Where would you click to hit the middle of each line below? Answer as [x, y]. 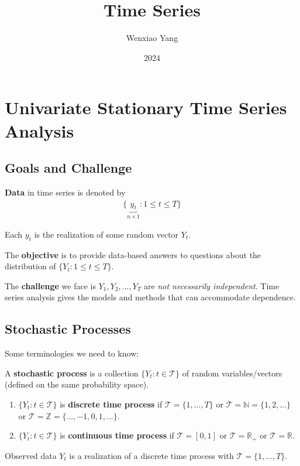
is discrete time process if [111, 404]
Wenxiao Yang [152, 38]
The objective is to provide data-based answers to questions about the [133, 254]
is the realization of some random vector [106, 234]
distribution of [30, 266]
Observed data [31, 455]
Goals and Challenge [68, 168]
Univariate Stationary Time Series [146, 107]
